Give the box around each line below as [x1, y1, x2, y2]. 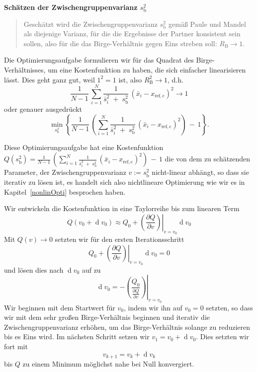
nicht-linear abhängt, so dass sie [152, 167, 249, 177]
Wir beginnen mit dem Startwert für [4, 302, 115, 312]
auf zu [82, 264, 101, 275]
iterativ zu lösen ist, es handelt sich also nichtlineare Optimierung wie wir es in [4, 177, 245, 187]
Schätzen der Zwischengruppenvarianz [4, 2, 138, 12]
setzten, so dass [206, 302, 253, 312]
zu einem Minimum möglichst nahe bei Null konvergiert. [22, 359, 194, 369]
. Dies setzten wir [196, 331, 249, 342]
